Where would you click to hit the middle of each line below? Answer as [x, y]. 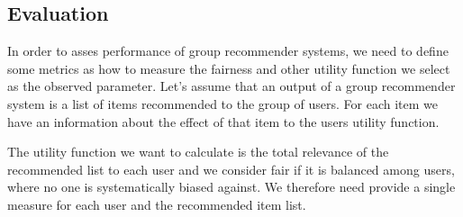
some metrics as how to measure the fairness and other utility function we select [229, 68]
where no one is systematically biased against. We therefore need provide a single [231, 187]
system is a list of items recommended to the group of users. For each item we [222, 103]
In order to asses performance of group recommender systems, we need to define [228, 51]
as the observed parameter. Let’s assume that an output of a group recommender [231, 86]
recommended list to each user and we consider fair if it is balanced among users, [231, 169]
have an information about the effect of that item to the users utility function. [223, 121]
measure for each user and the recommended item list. [157, 204]
